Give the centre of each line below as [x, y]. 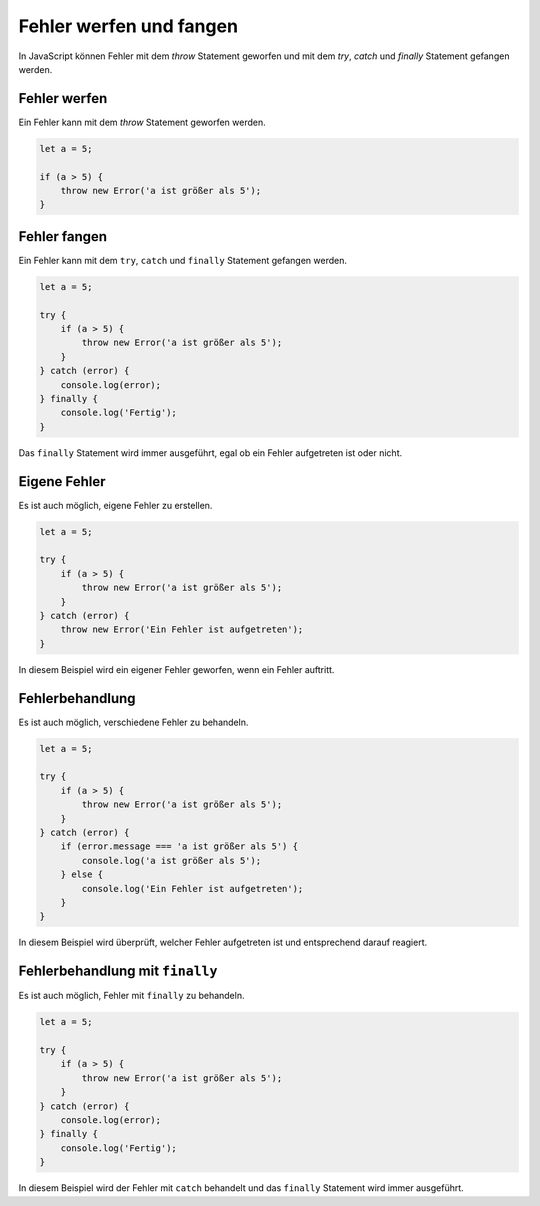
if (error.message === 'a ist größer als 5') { [179, 846]
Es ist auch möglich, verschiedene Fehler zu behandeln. [133, 722]
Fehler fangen [63, 236]
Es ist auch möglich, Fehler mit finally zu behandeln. [131, 996]
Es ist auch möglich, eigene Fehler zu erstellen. [115, 505]
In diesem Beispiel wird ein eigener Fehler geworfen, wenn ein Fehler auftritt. [176, 669]
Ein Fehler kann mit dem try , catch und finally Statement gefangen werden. [183, 260]
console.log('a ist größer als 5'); [171, 860]
